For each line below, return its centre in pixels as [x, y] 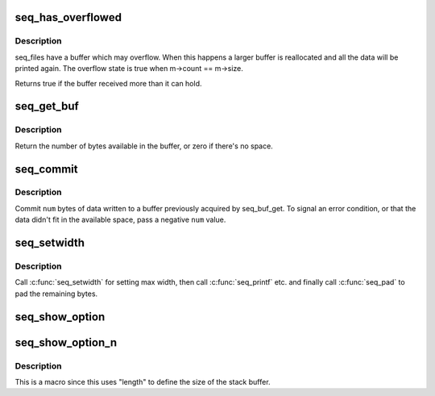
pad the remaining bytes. [56, 294]
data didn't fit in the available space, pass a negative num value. [120, 220]
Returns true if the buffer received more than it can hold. [108, 83]
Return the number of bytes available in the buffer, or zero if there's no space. [144, 146]
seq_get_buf [47, 106]
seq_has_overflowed [68, 17]
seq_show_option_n [66, 342]
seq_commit [46, 169]
